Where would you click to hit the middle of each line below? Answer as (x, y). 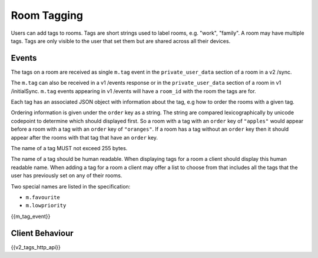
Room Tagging (47, 15)
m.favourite (43, 197)
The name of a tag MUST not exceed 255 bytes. (69, 148)
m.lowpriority (46, 206)
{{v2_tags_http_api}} (36, 247)
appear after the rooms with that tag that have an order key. (85, 137)
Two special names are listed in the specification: (71, 186)
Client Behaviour (42, 233)
